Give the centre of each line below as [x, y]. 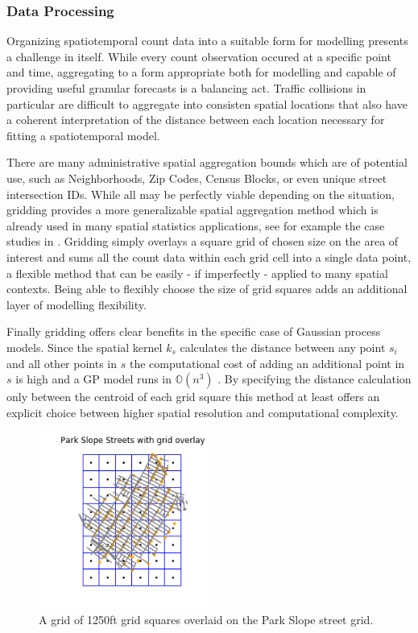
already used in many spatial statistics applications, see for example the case [196, 225]
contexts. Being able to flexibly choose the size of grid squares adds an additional [207, 289]
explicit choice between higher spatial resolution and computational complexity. [203, 412]
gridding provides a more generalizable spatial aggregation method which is [192, 210]
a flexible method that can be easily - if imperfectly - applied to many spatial [197, 273]
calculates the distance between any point [283, 347]
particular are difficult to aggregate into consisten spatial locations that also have [207, 103]
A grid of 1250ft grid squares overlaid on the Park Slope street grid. [206, 619]
